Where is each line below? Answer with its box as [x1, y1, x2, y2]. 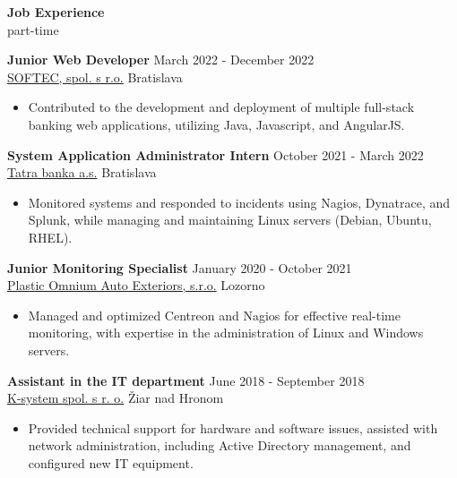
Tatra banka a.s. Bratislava [7, 163, 157, 182]
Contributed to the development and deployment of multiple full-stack [28, 98, 415, 116]
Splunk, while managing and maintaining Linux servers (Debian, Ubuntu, [28, 210, 432, 229]
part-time [7, 20, 59, 38]
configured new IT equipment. [28, 453, 194, 472]
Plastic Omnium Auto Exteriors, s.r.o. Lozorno [7, 276, 265, 294]
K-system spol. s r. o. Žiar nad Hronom [7, 388, 224, 407]
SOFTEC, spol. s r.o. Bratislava [7, 67, 183, 86]
